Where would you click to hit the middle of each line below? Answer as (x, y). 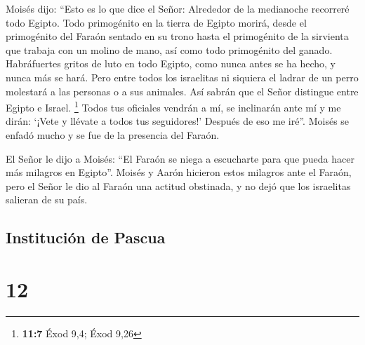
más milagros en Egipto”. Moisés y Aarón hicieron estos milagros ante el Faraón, (179, 172)
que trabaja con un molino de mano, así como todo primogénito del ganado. (169, 49)
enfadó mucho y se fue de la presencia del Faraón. (113, 135)
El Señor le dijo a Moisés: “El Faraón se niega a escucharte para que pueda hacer (180, 158)
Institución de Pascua (86, 237)
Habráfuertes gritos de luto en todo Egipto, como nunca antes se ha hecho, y (171, 63)
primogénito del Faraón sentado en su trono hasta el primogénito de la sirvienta (177, 36)
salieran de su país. (47, 199)
